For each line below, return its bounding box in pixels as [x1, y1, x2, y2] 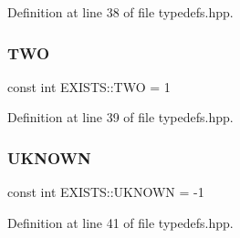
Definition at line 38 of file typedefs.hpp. [7, 3, 234, 21]
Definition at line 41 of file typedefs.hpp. [7, 212, 234, 232]
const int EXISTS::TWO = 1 [7, 77, 171, 96]
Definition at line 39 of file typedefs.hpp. [7, 108, 234, 127]
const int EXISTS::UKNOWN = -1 [7, 182, 204, 202]
